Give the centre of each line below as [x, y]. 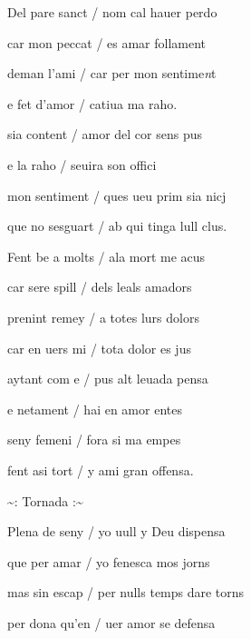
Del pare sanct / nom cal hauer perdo [112, 12]
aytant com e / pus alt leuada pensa [108, 379]
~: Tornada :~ [45, 500]
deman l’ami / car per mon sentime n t [112, 73]
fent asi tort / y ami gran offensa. [101, 469]
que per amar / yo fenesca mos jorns [109, 561]
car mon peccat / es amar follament [107, 42]
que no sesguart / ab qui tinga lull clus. [117, 226]
